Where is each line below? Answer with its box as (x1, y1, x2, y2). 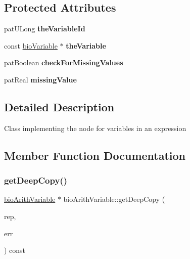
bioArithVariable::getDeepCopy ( (63, 194, 165, 204)
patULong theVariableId (4, 23, 85, 34)
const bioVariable (4, 40, 58, 51)
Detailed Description (4, 99, 115, 114)
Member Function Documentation (4, 147, 186, 163)
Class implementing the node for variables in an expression (4, 122, 186, 133)
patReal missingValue (4, 74, 77, 84)
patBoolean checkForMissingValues (4, 57, 123, 68)
